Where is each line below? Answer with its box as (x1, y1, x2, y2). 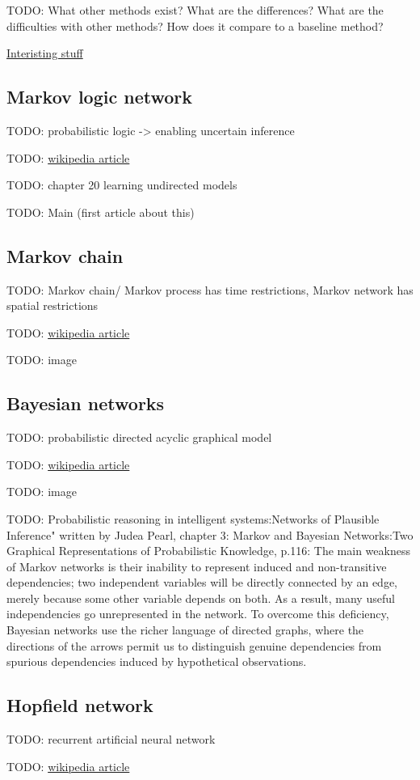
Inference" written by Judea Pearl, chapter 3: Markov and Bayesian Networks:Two (6, 526, 414, 543)
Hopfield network (6, 693, 153, 718)
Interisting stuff (6, 45, 83, 61)
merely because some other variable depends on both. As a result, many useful (6, 589, 395, 606)
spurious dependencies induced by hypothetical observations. (6, 653, 307, 670)
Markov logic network (6, 84, 192, 109)
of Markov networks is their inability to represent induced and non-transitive (6, 557, 387, 574)
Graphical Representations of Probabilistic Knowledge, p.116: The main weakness (6, 542, 410, 559)
